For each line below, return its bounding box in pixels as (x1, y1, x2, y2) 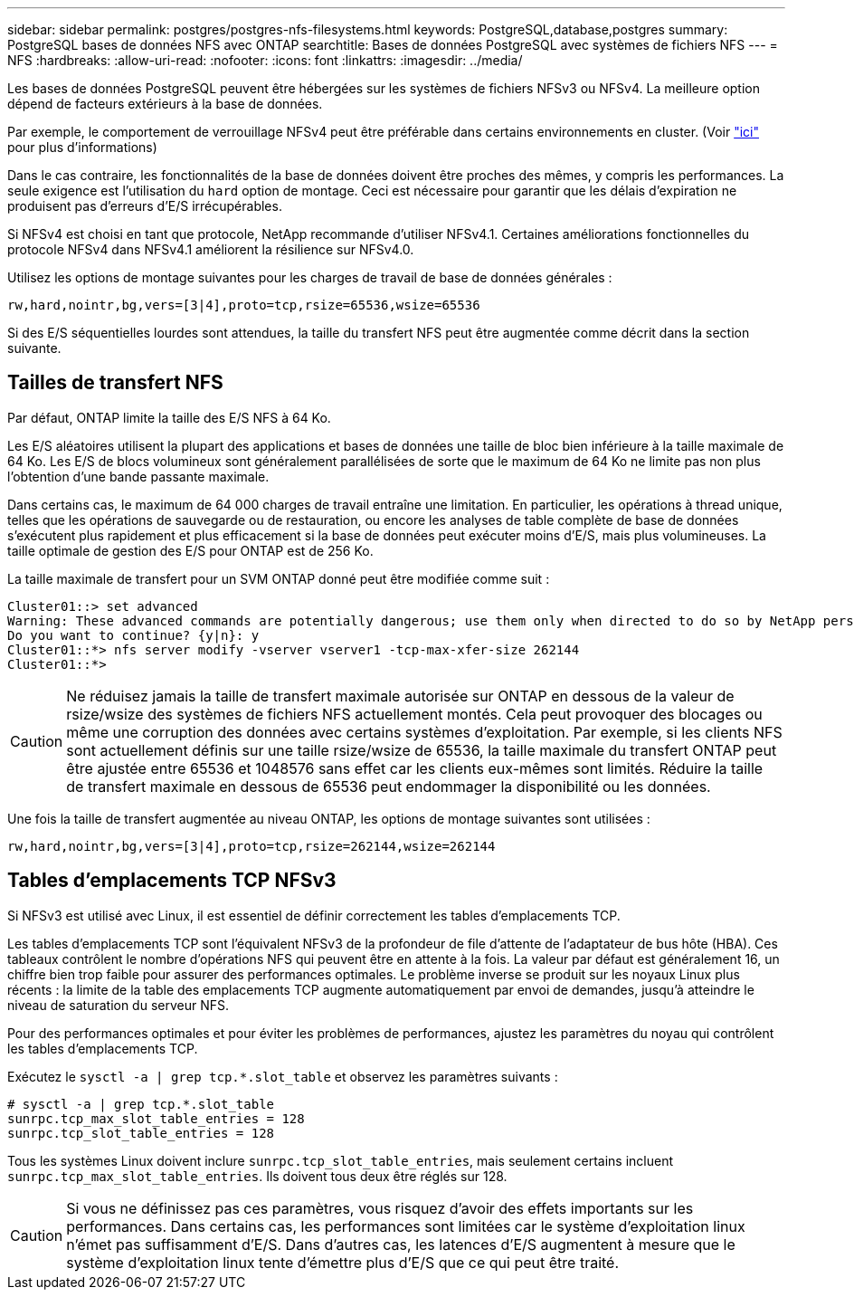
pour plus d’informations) (7, 139, 157, 155)
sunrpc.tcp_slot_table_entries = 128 (7, 1125, 275, 1140)
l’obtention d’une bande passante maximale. (7, 468, 270, 484)
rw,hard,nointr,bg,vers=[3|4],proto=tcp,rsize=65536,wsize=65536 (7, 298, 480, 312)
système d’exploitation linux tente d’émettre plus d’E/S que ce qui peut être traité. (66, 1253, 620, 1272)
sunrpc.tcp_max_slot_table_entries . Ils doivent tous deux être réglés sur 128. (7, 1168, 508, 1184)
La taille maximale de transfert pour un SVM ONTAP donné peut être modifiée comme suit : (7, 570, 550, 587)
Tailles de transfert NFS (7, 371, 223, 395)
